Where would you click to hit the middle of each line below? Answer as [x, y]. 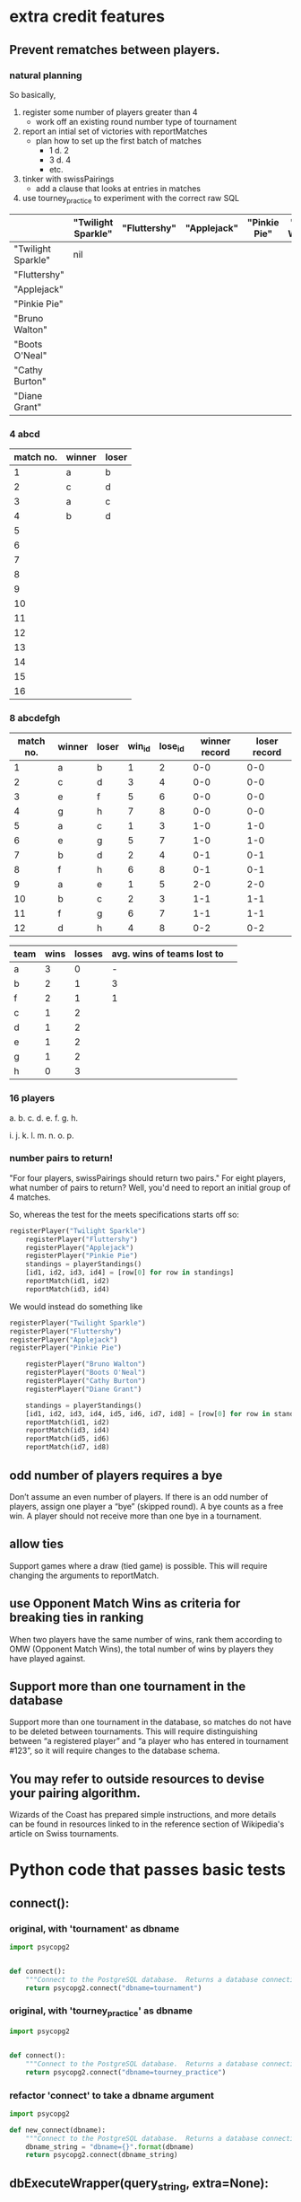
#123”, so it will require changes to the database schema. [115, 1751]
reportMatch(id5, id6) [68, 1439]
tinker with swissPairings [68, 179]
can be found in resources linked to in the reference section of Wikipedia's [147, 1824]
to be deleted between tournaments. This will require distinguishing [133, 1731]
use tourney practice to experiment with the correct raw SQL [131, 199]
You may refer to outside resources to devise [137, 1779]
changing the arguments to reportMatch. [84, 1575]
